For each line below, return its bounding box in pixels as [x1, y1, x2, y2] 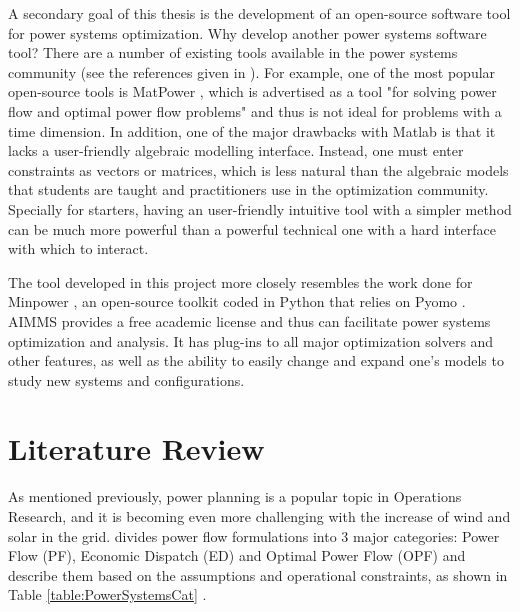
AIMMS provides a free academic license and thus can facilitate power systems [8, 310, 491, 331]
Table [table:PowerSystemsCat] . [8, 584, 207, 605]
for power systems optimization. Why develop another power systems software [8, 22, 487, 43]
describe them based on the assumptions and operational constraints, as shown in [8, 564, 508, 585]
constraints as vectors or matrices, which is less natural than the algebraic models [8, 159, 509, 180]
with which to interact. [8, 238, 149, 259]
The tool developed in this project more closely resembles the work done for [8, 271, 473, 292]
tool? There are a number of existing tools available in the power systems [8, 42, 458, 63]
